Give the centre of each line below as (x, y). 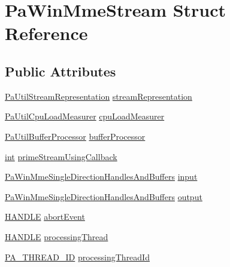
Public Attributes (60, 71)
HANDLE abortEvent (45, 217)
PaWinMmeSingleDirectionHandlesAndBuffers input (101, 177)
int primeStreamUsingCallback (61, 156)
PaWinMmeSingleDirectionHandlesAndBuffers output (104, 196)
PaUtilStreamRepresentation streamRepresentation (99, 96)
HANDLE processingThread (57, 236)
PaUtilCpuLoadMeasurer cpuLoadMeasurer (85, 116)
